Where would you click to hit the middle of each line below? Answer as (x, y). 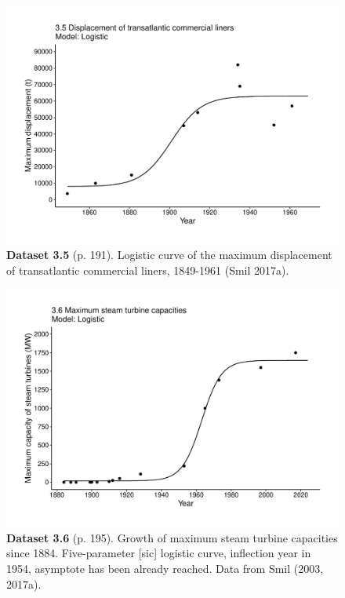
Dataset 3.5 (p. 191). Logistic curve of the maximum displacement (169, 255)
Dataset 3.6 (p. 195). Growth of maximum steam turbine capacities (172, 537)
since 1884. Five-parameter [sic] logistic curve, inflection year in (159, 553)
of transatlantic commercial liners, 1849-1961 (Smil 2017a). (148, 270)
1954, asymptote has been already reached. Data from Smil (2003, (165, 568)
